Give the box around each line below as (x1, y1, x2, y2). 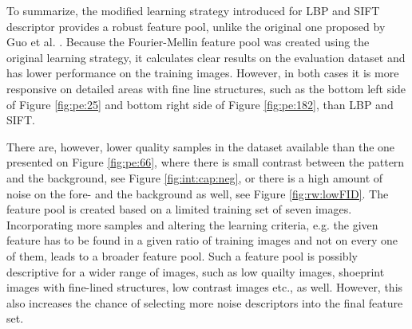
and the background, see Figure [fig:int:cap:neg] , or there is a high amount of (6, 169, 383, 186)
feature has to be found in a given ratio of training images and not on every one (6, 232, 398, 249)
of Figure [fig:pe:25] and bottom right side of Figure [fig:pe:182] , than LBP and (6, 96, 394, 112)
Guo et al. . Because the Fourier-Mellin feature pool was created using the (6, 33, 370, 50)
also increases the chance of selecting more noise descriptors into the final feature (6, 294, 403, 311)
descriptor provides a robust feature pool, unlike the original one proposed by (6, 18, 386, 34)
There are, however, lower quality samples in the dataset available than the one (6, 138, 395, 155)
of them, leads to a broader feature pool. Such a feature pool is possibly (6, 247, 358, 264)
